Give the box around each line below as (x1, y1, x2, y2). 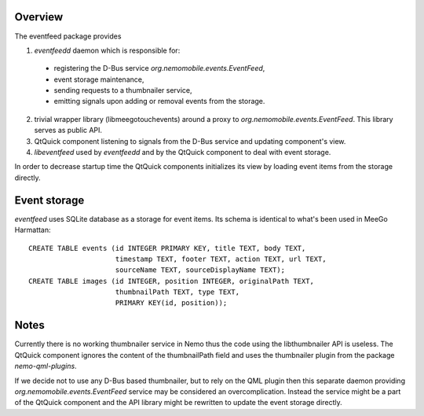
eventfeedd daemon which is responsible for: (34, 46, 181, 55)
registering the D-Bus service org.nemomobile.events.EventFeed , (53, 64, 265, 73)
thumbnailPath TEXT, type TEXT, (115, 288, 239, 296)
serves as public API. (34, 126, 102, 135)
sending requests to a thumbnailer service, (53, 86, 192, 95)
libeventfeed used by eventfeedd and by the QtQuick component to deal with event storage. (34, 148, 331, 157)
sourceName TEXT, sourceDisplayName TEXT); (115, 266, 286, 274)
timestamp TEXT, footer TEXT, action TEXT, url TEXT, (115, 254, 327, 263)
